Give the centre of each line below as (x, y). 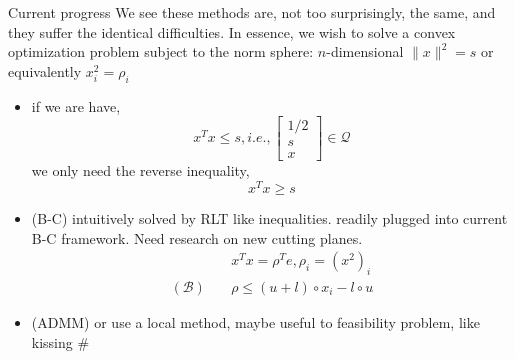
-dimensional (365, 51)
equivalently (45, 70)
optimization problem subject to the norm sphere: (161, 51)
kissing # (60, 341)
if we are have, (76, 105)
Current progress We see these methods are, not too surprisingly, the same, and (252, 12)
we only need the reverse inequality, (140, 170)
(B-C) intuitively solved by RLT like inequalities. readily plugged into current (269, 217)
